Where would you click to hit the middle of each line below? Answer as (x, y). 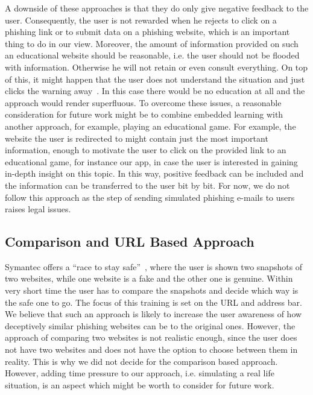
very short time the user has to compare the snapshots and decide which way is (152, 290)
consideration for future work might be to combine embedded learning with (144, 114)
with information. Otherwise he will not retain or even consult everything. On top (156, 67)
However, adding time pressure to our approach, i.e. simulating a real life (140, 373)
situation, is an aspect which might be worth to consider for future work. (140, 384)
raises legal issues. (38, 209)
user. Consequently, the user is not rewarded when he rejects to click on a (141, 20)
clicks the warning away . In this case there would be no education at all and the (155, 91)
